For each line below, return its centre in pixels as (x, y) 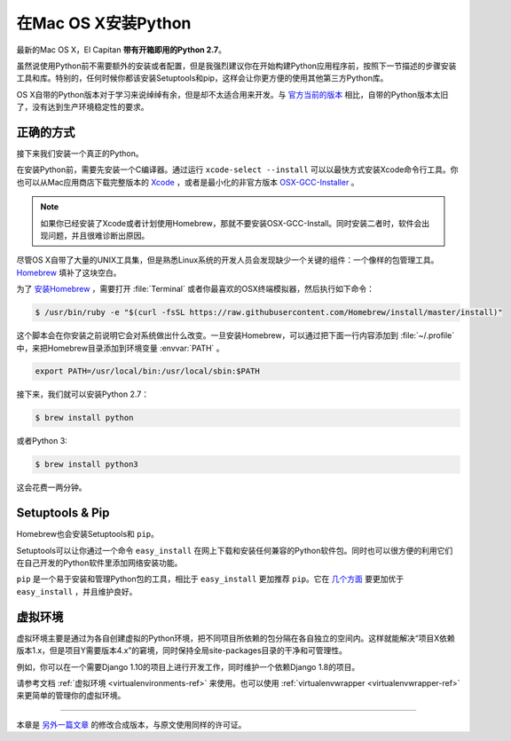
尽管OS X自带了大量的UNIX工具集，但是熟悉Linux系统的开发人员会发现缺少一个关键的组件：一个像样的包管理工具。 (228, 260)
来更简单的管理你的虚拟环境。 (71, 696)
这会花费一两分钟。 (51, 487)
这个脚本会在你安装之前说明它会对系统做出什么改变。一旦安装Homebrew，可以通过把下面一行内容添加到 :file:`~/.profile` (236, 335)
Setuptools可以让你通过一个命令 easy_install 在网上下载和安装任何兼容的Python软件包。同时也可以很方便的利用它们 (235, 550)
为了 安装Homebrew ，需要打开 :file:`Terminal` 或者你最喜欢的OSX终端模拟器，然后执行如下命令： (196, 289)
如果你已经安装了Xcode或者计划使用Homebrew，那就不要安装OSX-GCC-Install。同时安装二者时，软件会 (231, 223)
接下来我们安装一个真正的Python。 (80, 154)
